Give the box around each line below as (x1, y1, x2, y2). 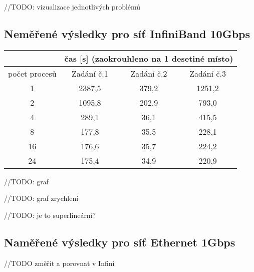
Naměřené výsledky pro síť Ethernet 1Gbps (4, 234, 235, 249)
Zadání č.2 (130, 67, 167, 79)
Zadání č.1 (71, 67, 108, 79)
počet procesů (8, 67, 57, 79)
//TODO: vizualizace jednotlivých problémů (4, 2, 141, 12)
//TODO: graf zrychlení (4, 193, 79, 203)
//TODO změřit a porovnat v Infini (4, 257, 115, 268)
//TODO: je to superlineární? (4, 209, 96, 220)
